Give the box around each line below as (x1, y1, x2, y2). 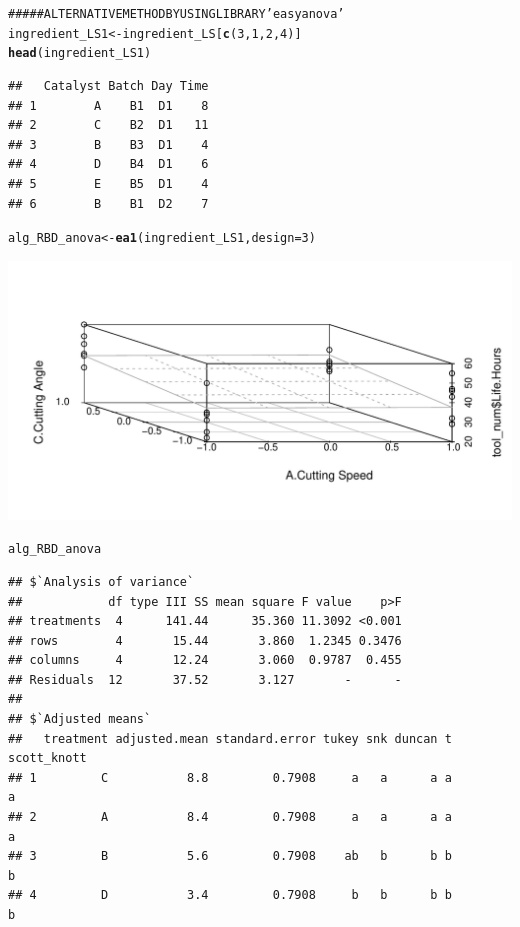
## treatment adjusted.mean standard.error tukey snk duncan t (8, 731, 452, 746)
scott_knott (8, 751, 87, 766)
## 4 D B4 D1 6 (8, 157, 209, 172)
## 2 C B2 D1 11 (8, 118, 209, 133)
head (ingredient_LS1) (8, 46, 152, 61)
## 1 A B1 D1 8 (8, 98, 209, 113)
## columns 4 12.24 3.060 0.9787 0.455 (8, 653, 402, 668)
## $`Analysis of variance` (8, 574, 195, 589)
